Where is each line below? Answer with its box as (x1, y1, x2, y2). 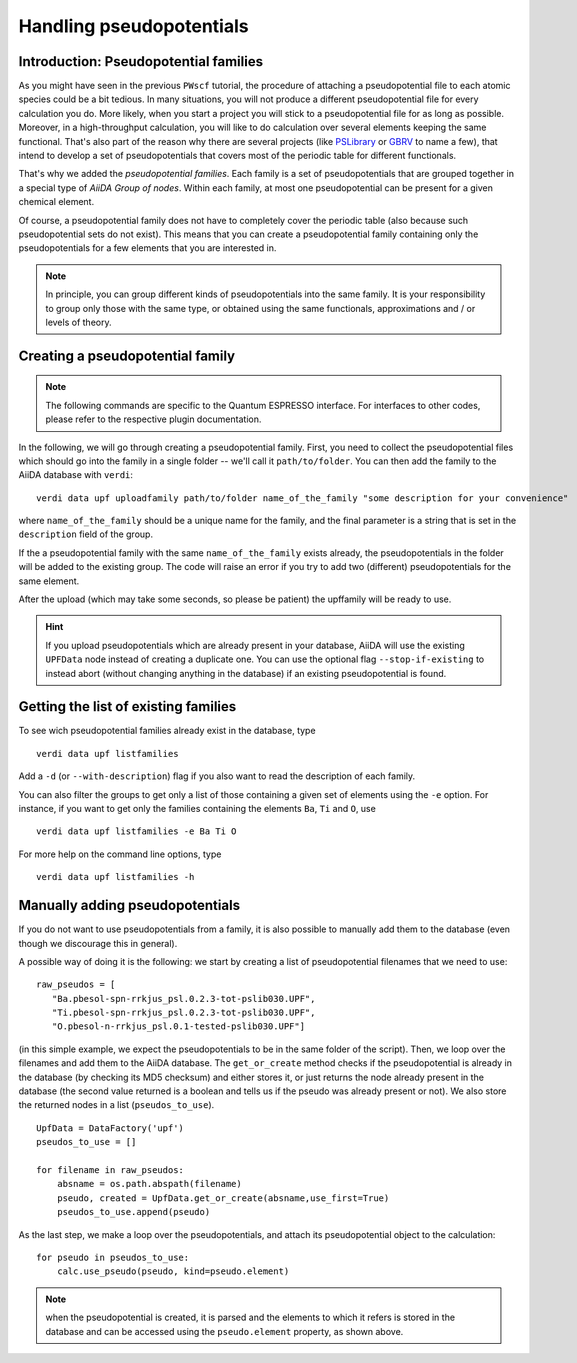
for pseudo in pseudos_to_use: (36, 1251, 190, 1263)
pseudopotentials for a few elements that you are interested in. (18, 242, 277, 254)
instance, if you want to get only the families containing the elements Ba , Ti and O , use (18, 803, 377, 815)
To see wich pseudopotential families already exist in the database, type (18, 725, 316, 737)
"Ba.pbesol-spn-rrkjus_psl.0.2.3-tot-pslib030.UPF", (51, 993, 316, 1004)
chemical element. (18, 196, 95, 208)
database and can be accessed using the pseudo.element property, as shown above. (45, 1325, 404, 1337)
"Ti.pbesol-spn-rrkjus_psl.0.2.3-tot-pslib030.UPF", (51, 1007, 316, 1019)
